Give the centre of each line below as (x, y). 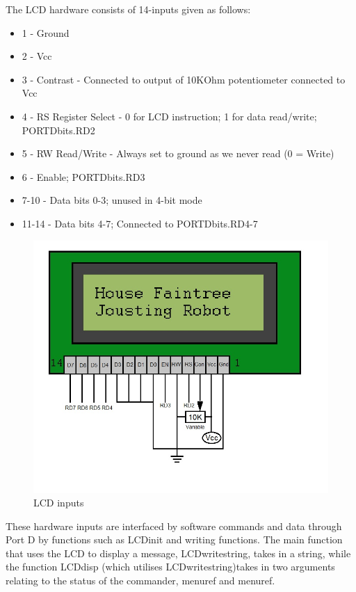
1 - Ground (46, 32)
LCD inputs (59, 503)
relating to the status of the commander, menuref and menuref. (140, 581)
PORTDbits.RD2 (58, 130)
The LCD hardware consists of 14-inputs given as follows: (128, 9)
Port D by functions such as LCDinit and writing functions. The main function (174, 539)
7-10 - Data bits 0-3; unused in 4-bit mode (112, 200)
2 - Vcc (37, 56)
